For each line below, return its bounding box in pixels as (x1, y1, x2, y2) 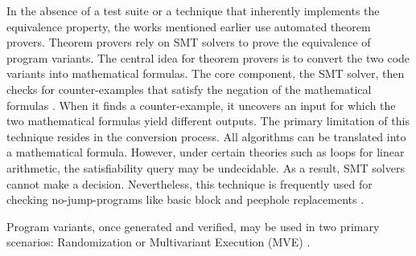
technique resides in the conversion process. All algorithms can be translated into (6, 128, 406, 144)
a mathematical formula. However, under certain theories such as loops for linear (6, 144, 405, 161)
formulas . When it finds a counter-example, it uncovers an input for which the (6, 96, 396, 113)
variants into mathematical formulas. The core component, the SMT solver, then (6, 65, 405, 82)
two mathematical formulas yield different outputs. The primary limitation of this (6, 112, 410, 129)
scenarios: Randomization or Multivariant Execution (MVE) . (6, 234, 311, 250)
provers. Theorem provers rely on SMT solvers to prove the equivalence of (6, 34, 371, 51)
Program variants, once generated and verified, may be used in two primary (6, 217, 380, 234)
